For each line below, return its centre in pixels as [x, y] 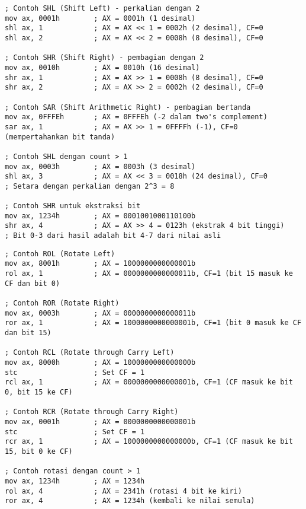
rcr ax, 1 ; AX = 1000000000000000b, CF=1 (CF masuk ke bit [149, 442]
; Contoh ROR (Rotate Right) [62, 303]
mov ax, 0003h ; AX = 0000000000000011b [100, 313]
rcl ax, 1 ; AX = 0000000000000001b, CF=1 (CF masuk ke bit [149, 382]
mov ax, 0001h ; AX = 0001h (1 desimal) [100, 18]
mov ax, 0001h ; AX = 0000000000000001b [100, 421]
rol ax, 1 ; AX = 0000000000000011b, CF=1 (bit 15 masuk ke [149, 274]
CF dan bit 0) [33, 283]
